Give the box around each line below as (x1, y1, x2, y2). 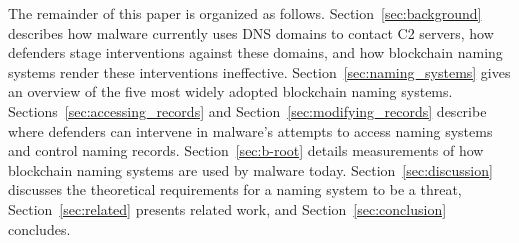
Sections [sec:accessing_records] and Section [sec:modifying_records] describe (8, 100, 487, 121)
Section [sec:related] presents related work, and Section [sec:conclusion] (8, 198, 447, 219)
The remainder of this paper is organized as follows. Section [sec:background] (8, 3, 482, 23)
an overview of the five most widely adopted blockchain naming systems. (8, 81, 453, 102)
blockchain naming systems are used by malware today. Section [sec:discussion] (8, 159, 493, 180)
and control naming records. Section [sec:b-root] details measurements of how (8, 140, 484, 161)
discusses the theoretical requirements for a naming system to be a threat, (8, 179, 462, 200)
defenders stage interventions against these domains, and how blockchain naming (8, 42, 503, 63)
